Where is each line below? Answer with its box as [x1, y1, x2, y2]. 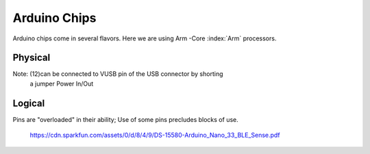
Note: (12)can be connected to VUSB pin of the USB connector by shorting [12, 70, 223, 78]
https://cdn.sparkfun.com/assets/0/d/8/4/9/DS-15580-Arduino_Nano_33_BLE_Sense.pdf [29, 131, 280, 140]
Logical [12, 97, 45, 109]
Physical [12, 52, 51, 64]
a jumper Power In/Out [29, 79, 94, 88]
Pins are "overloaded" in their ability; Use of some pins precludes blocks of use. [12, 115, 239, 123]
